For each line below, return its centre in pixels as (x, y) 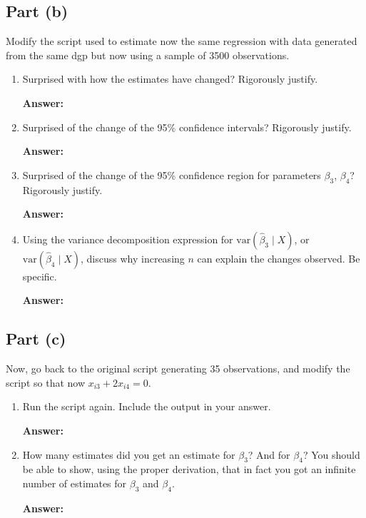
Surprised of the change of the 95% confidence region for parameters (172, 174)
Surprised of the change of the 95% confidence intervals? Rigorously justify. (187, 127)
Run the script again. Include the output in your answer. (147, 406)
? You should (331, 454)
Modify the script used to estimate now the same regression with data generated (182, 41)
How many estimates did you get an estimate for (129, 454)
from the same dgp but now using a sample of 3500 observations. (148, 55)
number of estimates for (75, 483)
